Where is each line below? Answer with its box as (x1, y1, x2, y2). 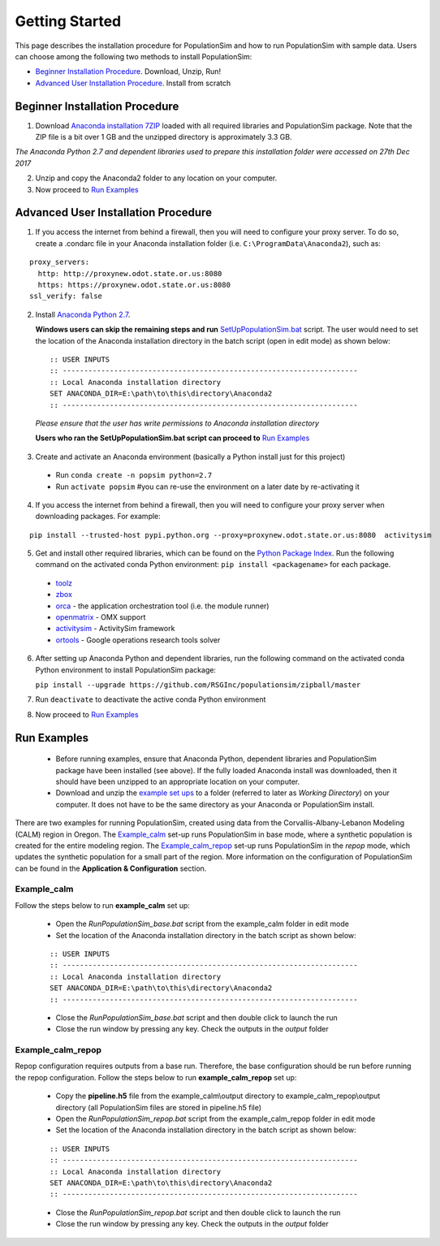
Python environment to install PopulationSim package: (35, 664, 217, 674)
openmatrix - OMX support (55, 612, 146, 622)
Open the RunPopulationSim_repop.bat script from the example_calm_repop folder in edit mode (55, 1114, 376, 1124)
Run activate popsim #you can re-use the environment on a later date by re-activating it (55, 482, 360, 491)
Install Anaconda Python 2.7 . (35, 309, 131, 319)
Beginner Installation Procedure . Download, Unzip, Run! (35, 67, 222, 76)
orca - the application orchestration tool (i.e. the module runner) (55, 601, 270, 611)
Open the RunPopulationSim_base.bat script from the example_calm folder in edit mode (55, 919, 349, 929)
